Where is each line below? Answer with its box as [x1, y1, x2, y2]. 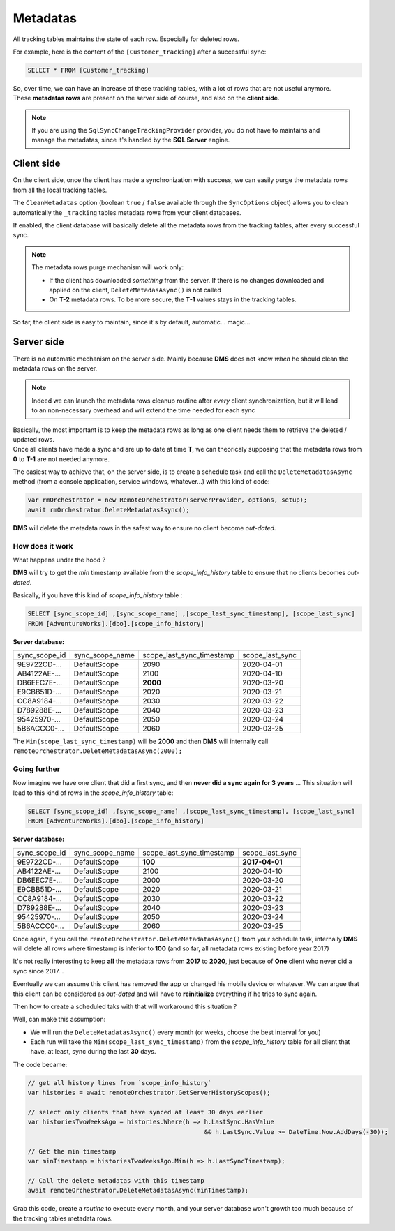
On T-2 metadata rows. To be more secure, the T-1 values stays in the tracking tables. [49, 295, 297, 304]
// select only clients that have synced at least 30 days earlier [27, 1108, 264, 1117]
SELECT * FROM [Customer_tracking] [27, 66, 149, 74]
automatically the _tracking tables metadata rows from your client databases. [13, 208, 241, 216]
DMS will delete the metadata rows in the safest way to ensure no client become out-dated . [13, 523, 276, 532]
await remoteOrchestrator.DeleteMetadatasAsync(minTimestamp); [27, 1186, 249, 1195]
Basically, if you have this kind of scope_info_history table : [13, 591, 183, 599]
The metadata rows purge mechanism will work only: [31, 263, 184, 271]
